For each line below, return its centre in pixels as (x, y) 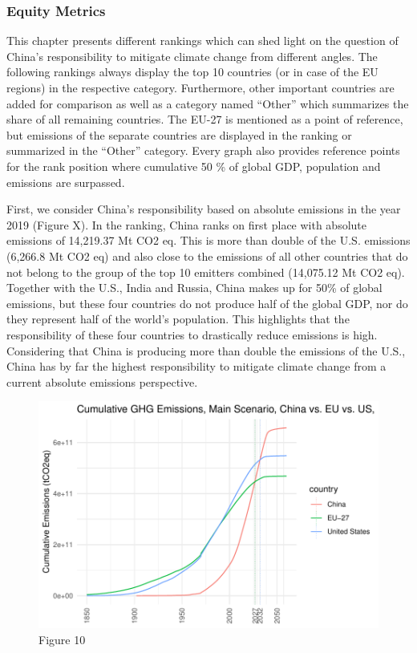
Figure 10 (62, 639)
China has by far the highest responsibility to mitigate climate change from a (196, 366)
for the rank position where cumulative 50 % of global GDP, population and (194, 166)
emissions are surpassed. (66, 182)
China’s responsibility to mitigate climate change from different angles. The (192, 56)
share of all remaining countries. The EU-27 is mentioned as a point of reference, (205, 119)
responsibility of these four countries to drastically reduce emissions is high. (192, 334)
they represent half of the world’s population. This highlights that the (178, 319)
